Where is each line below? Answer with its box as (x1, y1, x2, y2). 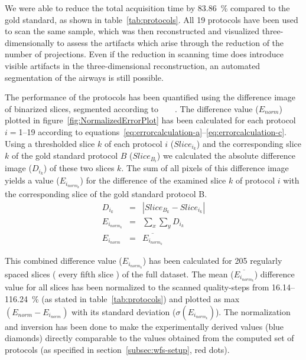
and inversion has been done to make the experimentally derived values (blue (5, 320, 284, 332)
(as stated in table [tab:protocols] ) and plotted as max (41, 292, 240, 305)
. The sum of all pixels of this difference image (121, 162, 289, 174)
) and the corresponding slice (196, 137, 301, 149)
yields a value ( (5, 174, 60, 186)
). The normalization (215, 305, 291, 318)
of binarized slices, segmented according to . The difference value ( (5, 102, 259, 114)
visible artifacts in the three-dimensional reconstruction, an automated (5, 59, 261, 71)
